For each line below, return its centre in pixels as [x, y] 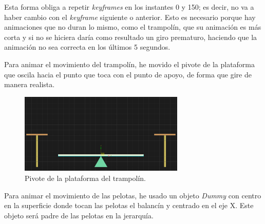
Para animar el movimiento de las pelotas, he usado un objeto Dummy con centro [133, 195]
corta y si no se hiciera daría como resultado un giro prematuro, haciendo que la [131, 37]
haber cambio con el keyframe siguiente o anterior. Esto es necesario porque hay [130, 17]
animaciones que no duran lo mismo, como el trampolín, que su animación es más [133, 27]
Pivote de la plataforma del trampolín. [85, 178]
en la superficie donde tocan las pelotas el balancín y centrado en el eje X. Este [129, 205]
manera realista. [30, 84]
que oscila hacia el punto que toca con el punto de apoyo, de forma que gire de [128, 74]
